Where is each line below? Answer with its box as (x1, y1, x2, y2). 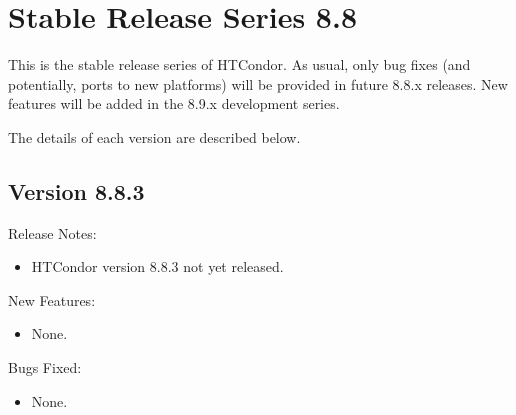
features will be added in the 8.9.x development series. (8, 93, 340, 114)
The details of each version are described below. (8, 126, 301, 147)
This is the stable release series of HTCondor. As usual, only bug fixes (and (8, 54, 471, 75)
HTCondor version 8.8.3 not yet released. (31, 256, 284, 277)
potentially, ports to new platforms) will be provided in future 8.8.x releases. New (8, 73, 508, 94)
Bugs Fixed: (8, 357, 82, 378)
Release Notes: (8, 222, 97, 243)
